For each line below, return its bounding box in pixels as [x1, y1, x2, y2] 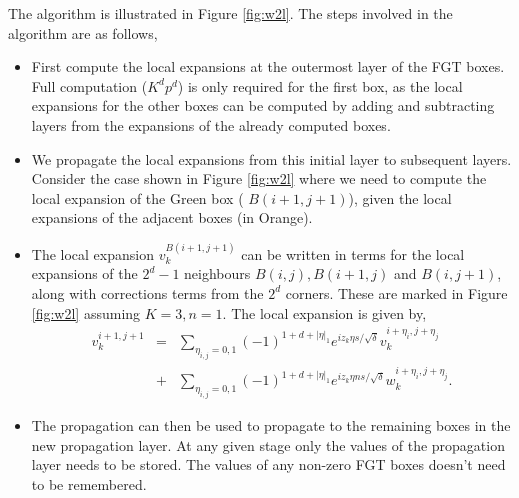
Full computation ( [31, 75, 148, 96]
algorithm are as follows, [8, 22, 158, 43]
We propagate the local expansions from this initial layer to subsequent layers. [31, 148, 512, 169]
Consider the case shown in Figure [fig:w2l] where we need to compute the [31, 168, 487, 189]
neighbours [184, 263, 251, 284]
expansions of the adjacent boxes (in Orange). [31, 207, 313, 228]
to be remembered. [31, 474, 147, 494]
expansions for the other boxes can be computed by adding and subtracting [31, 95, 495, 116]
